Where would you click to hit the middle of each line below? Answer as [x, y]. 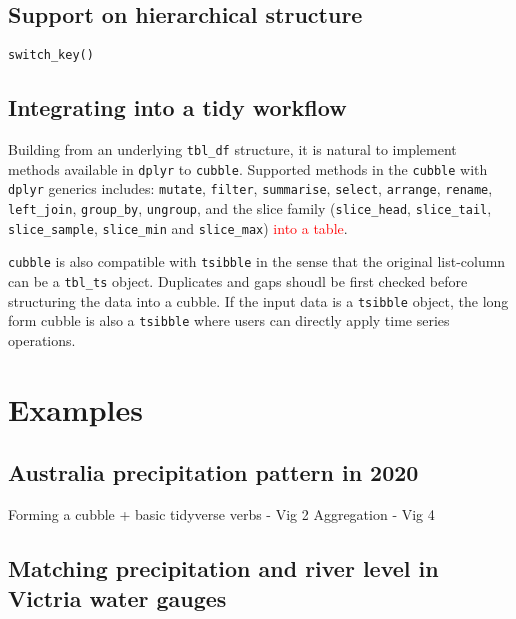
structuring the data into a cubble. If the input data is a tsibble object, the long [258, 300]
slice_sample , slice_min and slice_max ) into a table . [178, 227]
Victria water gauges [117, 597]
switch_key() [51, 55]
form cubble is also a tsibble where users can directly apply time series [229, 320]
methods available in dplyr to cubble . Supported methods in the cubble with [248, 168]
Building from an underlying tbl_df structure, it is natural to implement [232, 149]
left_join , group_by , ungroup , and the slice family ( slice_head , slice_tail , [250, 208]
